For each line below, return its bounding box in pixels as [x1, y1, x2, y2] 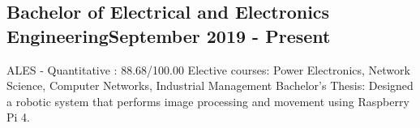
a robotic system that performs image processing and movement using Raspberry [6, 92, 409, 109]
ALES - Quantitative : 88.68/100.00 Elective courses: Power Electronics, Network [6, 61, 410, 78]
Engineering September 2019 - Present [6, 23, 331, 48]
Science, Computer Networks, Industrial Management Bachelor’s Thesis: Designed [6, 77, 414, 94]
